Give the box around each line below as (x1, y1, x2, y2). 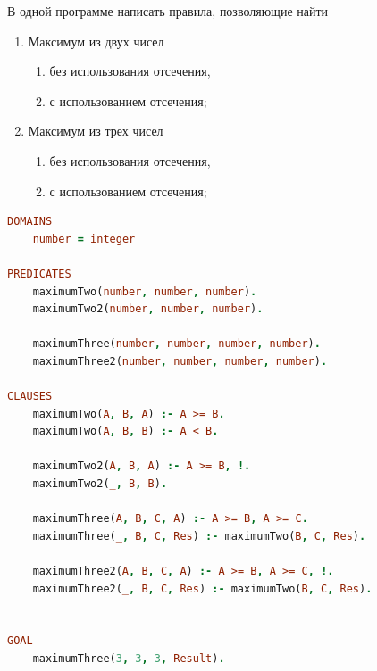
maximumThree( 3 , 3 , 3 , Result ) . (32, 652, 225, 665)
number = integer (32, 232, 136, 245)
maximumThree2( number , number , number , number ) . (32, 354, 328, 368)
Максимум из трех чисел (28, 121, 163, 140)
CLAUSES (7, 390, 53, 403)
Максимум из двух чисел (28, 31, 164, 50)
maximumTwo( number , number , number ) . (32, 285, 257, 298)
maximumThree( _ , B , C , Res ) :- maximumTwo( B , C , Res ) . (32, 529, 366, 543)
